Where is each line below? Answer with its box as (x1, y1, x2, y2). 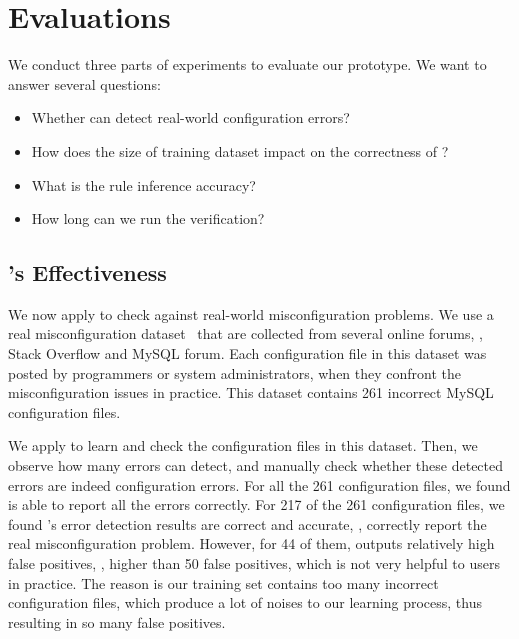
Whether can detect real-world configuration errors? (31, 107, 350, 128)
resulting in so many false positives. (8, 611, 226, 632)
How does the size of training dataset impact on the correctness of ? (31, 140, 449, 161)
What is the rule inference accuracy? (31, 174, 256, 195)
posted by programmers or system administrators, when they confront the (8, 362, 462, 383)
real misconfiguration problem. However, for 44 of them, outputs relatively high (8, 533, 495, 554)
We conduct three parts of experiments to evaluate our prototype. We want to (8, 54, 487, 75)
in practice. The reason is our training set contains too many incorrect (8, 572, 439, 593)
